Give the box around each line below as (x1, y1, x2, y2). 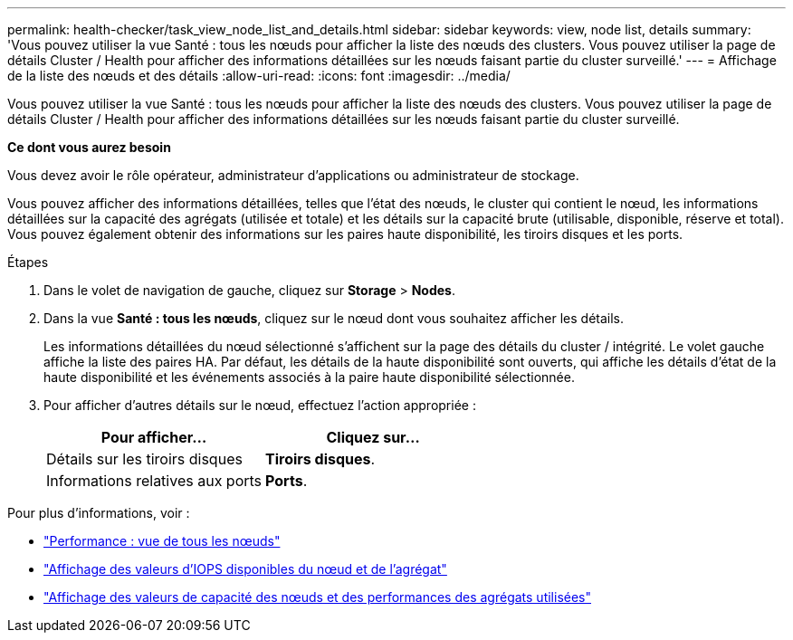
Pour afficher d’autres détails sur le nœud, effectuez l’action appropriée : (43, 397, 476, 413)
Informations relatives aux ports (46, 472, 263, 490)
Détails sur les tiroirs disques (46, 450, 243, 468)
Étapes (7, 254, 49, 270)
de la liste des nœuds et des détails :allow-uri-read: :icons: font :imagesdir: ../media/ (7, 68, 511, 83)
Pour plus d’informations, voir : (7, 505, 190, 521)
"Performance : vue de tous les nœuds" (43, 533, 281, 549)
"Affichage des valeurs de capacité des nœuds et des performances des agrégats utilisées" (43, 589, 592, 605)
